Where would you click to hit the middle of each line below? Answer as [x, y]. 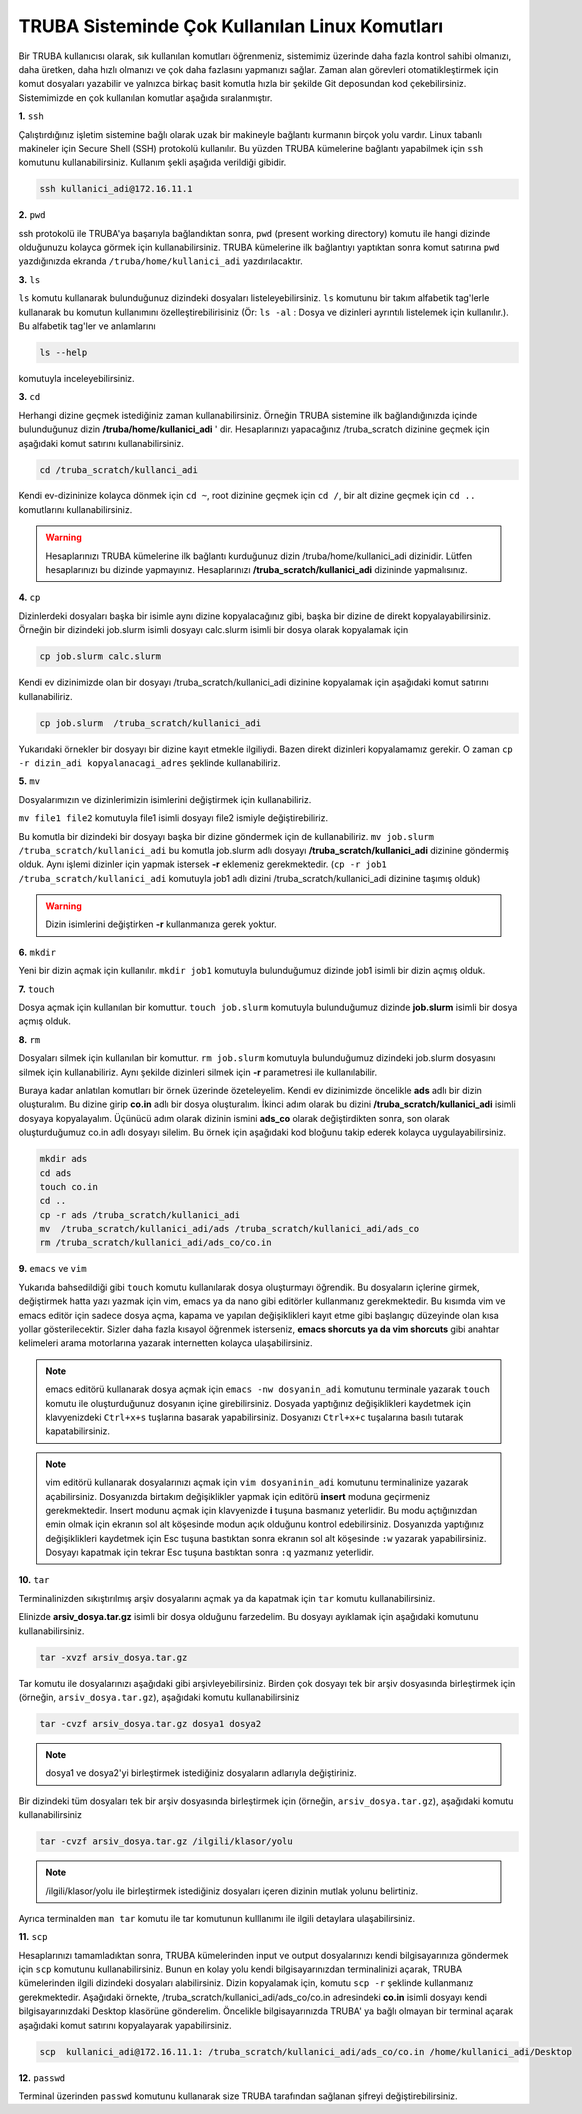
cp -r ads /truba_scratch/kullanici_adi [139, 1214]
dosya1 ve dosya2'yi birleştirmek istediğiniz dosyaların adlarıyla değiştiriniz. [201, 1773]
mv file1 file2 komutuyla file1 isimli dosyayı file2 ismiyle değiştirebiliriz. [173, 818]
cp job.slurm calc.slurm [100, 656]
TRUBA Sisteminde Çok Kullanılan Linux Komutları [231, 26]
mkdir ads [63, 1159]
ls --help [63, 352]
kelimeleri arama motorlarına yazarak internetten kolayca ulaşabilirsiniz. [166, 1343]
